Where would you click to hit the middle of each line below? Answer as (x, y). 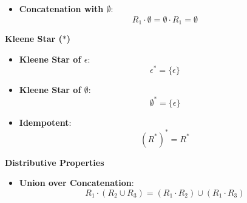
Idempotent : (45, 122)
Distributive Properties (55, 162)
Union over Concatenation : (76, 183)
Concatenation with (61, 9)
